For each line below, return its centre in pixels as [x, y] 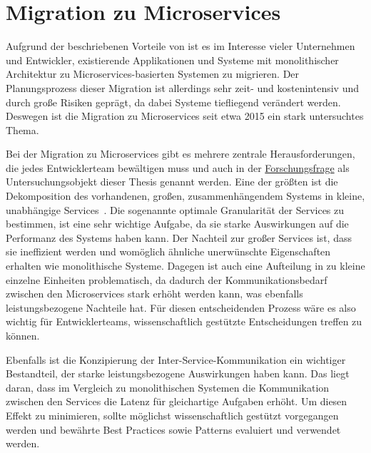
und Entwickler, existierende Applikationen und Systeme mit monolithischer [172, 60]
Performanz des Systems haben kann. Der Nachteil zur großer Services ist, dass [179, 237]
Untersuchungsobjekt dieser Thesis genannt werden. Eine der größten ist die [172, 182]
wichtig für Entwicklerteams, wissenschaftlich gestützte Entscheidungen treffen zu [184, 321]
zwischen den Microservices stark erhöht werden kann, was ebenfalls [154, 294]
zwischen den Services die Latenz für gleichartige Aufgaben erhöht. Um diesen [177, 401]
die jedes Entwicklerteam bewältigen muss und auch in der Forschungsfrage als [178, 167]
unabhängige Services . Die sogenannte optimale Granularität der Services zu [175, 209]
